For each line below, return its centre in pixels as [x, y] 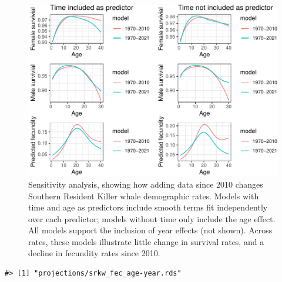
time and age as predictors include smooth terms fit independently [148, 207]
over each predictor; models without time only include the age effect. [152, 218]
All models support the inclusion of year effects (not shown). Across [150, 230]
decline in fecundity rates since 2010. [94, 253]
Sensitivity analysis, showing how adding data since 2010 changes [146, 184]
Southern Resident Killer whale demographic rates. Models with [144, 196]
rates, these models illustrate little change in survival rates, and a [146, 241]
